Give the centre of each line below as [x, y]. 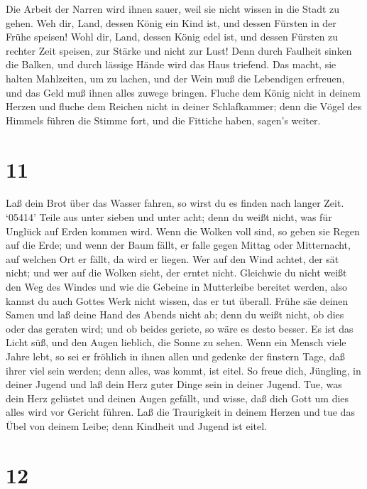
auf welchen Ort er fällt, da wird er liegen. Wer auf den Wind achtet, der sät [172, 258]
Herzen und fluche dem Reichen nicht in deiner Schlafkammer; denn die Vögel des [184, 106]
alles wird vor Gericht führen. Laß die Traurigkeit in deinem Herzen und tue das [180, 412]
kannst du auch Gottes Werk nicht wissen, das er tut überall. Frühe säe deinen [177, 300]
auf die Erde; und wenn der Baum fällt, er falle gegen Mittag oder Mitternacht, [178, 245]
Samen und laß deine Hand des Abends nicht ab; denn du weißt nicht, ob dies [175, 315]
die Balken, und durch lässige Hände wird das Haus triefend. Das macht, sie [171, 64]
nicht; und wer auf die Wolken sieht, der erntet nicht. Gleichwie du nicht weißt [176, 273]
